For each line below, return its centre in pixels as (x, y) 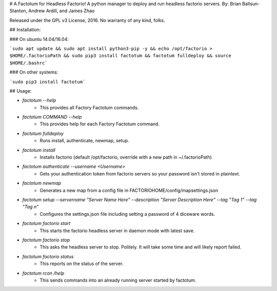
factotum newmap (42, 183)
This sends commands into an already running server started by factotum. (118, 280)
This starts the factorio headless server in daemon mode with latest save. (117, 231)
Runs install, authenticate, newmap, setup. (84, 141)
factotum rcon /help (43, 273)
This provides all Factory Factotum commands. (89, 107)
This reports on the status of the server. (82, 264)
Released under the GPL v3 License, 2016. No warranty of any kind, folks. (87, 20)
